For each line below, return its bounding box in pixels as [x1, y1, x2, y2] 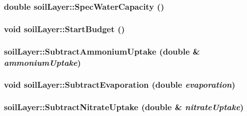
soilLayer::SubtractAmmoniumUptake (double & [4, 45, 200, 57]
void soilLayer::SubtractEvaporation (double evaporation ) [4, 78, 236, 91]
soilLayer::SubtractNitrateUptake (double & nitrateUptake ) [4, 101, 244, 113]
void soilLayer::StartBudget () [4, 22, 125, 35]
